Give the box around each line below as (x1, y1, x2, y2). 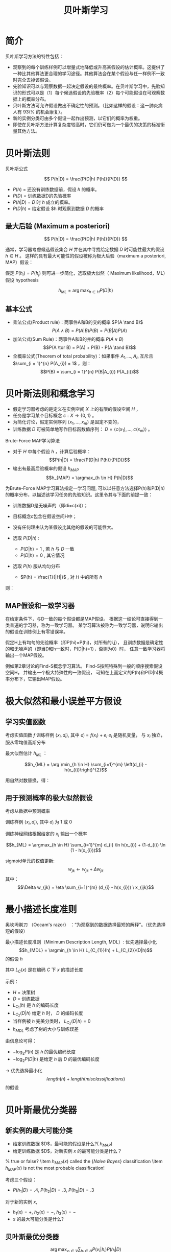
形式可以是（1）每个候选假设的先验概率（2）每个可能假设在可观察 (21, 89, 161, 96)
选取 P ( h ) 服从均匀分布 (12, 563, 60, 570)
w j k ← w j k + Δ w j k (68, 866, 104, 873)
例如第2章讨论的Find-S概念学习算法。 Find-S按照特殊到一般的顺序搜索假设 (5, 663, 163, 669)
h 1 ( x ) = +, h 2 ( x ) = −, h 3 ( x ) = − (12, 1209, 76, 1216)
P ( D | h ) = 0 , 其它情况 (20, 552, 65, 558)
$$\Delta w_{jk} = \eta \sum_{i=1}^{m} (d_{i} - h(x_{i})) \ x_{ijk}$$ (17, 884, 154, 890)
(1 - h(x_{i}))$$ (70, 847, 102, 854)
